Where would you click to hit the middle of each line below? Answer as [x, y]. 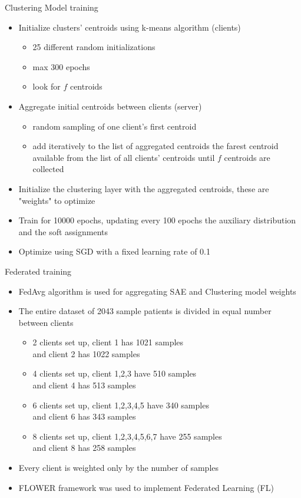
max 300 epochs [61, 66]
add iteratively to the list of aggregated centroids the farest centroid [156, 146]
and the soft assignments [63, 231]
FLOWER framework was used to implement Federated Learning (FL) [146, 487]
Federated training [38, 271]
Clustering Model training [52, 7]
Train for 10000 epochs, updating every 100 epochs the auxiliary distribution [157, 220]
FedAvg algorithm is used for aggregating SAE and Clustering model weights [157, 291]
